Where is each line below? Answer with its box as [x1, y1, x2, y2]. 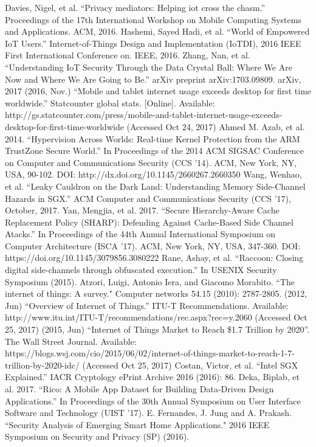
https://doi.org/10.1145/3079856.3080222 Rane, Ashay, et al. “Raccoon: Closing [5, 251, 304, 264]
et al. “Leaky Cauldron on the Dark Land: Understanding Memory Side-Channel [5, 179, 306, 192]
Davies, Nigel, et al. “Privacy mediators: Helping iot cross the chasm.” [5, 1, 266, 13]
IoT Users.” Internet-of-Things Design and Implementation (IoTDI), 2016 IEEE [5, 36, 301, 49]
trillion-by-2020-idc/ [5, 358, 80, 371]
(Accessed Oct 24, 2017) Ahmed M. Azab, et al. [126, 120, 305, 133]
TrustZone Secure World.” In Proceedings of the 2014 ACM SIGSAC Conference [5, 144, 304, 157]
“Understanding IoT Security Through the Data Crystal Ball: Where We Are [5, 60, 292, 73]
